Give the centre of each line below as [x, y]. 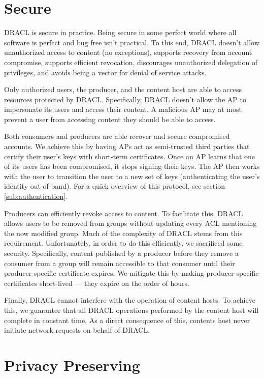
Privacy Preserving [72, 365]
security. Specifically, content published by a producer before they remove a [121, 253]
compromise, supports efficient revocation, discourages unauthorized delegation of [131, 62]
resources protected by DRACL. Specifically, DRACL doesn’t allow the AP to [125, 99]
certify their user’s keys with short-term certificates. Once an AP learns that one [130, 156]
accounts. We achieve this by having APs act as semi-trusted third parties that [127, 146]
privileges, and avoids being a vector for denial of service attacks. [105, 72]
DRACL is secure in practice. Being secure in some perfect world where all [120, 32]
